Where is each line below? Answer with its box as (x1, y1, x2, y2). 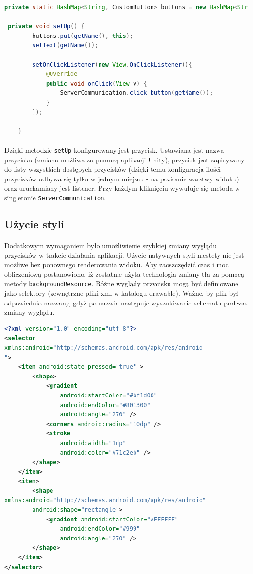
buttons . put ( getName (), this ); (32, 32, 133, 39)
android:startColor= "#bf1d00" (60, 392, 157, 399)
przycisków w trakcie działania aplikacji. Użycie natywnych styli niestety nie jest (4, 250, 244, 260)
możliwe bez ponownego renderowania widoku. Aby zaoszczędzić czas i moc (4, 259, 229, 269)
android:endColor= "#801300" (60, 401, 151, 409)
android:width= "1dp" (60, 439, 126, 447)
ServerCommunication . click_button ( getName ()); (60, 90, 213, 97)
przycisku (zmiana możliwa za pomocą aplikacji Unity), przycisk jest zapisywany (4, 154, 245, 164)
